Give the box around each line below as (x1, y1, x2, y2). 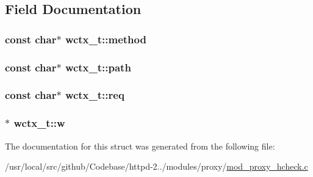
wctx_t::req (65, 87, 124, 103)
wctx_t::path (65, 59, 131, 74)
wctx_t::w (13, 115, 65, 131)
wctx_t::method (65, 31, 146, 46)
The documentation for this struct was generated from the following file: (5, 139, 275, 152)
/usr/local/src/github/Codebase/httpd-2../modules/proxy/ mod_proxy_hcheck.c (5, 160, 308, 173)
